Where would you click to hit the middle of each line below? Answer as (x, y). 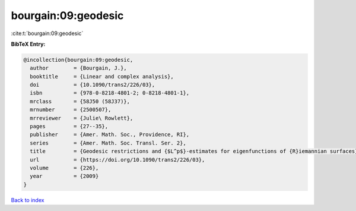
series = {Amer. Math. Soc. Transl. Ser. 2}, (108, 143)
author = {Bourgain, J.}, (78, 68)
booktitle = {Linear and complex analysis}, (102, 76)
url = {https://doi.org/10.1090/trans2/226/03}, (117, 160)
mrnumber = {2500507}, (71, 110)
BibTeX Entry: (28, 44)
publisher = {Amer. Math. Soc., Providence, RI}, (110, 135)
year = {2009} (64, 176)
